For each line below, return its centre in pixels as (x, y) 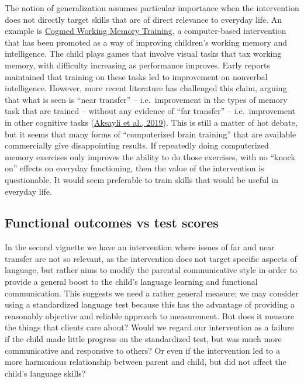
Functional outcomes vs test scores (112, 222)
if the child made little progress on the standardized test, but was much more (143, 339)
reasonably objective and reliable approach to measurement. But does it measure (149, 315)
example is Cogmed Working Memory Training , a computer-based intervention (146, 31)
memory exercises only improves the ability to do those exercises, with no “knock (150, 156)
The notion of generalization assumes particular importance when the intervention (152, 8)
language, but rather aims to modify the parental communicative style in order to (151, 270)
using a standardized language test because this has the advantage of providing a (150, 304)
